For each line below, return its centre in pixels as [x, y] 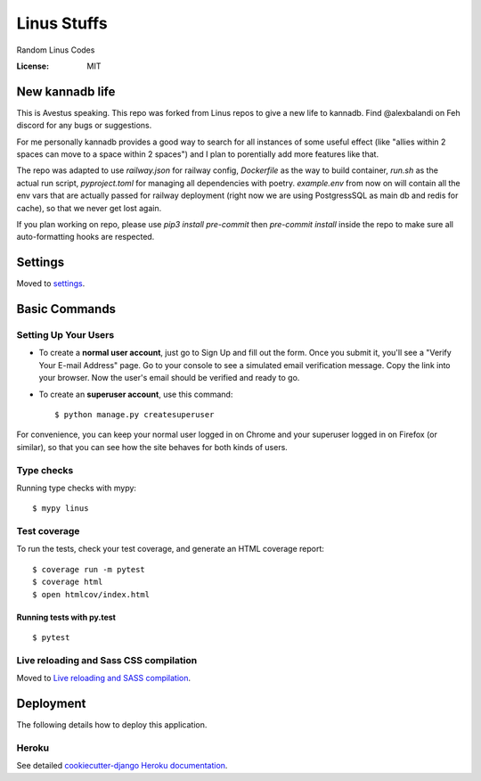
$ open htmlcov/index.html [91, 594]
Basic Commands [66, 309]
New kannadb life [66, 91]
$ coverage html [68, 582]
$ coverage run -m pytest [89, 569]
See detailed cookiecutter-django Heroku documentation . [122, 766]
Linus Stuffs [62, 23]
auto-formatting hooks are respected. [86, 237]
